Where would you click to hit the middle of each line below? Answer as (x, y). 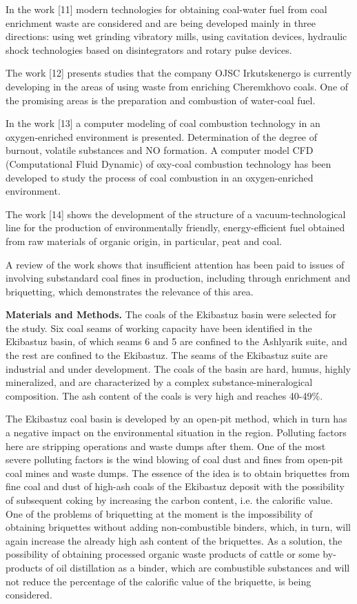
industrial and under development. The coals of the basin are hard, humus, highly (178, 368)
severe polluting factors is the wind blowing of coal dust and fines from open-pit (174, 459)
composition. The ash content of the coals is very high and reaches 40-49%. (164, 395)
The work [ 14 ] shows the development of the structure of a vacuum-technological (176, 214)
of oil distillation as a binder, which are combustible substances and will (198, 567)
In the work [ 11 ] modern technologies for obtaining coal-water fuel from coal (166, 9)
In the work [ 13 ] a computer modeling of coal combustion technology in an (163, 123)
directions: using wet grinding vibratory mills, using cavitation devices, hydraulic (176, 36)
